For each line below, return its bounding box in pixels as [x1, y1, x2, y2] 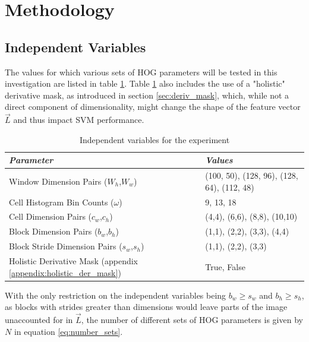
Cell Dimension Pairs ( [9, 210, 92, 223]
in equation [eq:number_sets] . [14, 325, 123, 337]
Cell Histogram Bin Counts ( [9, 195, 114, 208]
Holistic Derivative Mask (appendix [9, 255, 138, 267]
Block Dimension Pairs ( [9, 225, 98, 237]
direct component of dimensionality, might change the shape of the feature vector [5, 100, 301, 113]
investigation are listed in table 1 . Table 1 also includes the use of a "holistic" [5, 77, 285, 90]
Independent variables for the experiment [79, 133, 230, 145]
